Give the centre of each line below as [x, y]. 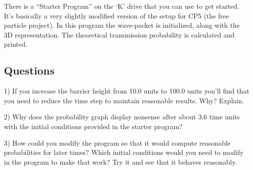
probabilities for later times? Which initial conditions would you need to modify [124, 152]
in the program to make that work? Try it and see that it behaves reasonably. [121, 161]
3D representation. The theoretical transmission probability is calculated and [119, 34]
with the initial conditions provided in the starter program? [93, 126]
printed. [16, 44]
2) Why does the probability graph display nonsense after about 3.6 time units [122, 117]
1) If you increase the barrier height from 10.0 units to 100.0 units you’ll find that [127, 91]
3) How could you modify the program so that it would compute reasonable [117, 142]
